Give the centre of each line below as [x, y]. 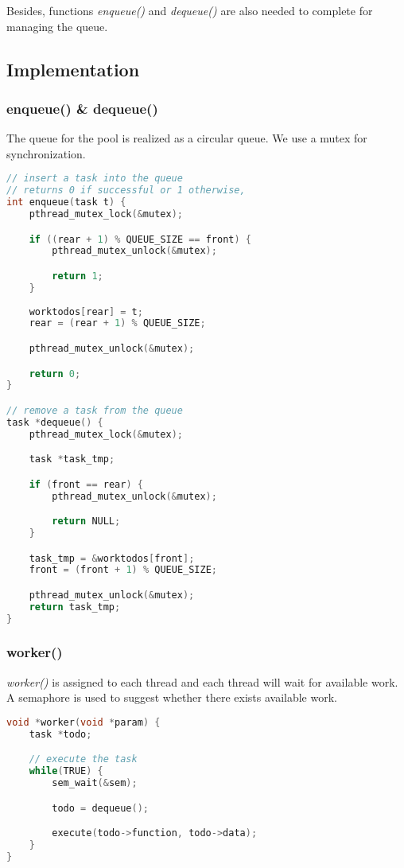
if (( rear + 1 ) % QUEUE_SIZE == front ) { [140, 239]
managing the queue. [57, 26]
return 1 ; [78, 276]
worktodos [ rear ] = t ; [86, 311]
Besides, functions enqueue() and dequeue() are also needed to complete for [190, 10]
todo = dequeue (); [101, 808]
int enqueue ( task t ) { [66, 202]
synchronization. [46, 153]
